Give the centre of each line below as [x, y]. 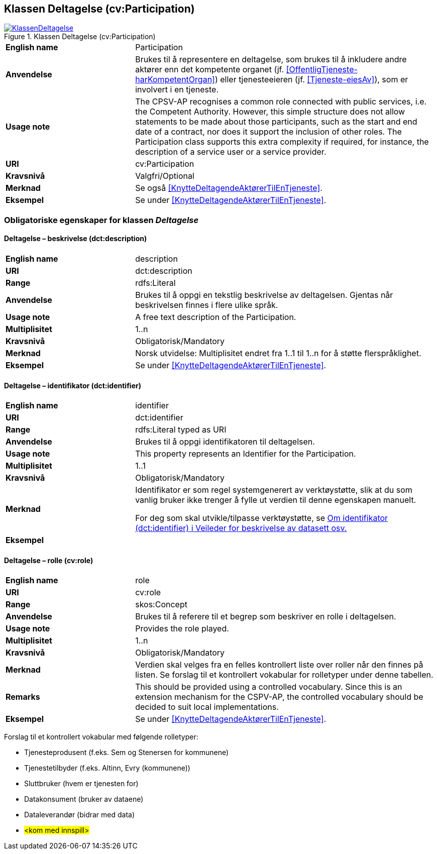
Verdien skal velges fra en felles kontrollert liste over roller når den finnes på [279, 665]
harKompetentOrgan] [175, 80]
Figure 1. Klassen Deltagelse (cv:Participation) [80, 37]
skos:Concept [161, 605]
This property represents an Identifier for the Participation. [246, 454]
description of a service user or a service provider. [231, 152]
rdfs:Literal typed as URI [181, 430]
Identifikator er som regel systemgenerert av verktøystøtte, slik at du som [274, 490]
